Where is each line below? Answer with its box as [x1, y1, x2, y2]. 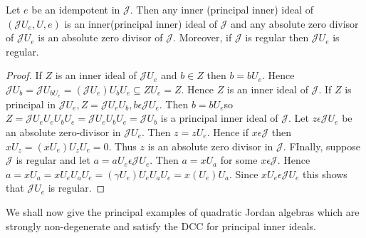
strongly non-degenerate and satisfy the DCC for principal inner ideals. [6, 218, 316, 233]
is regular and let [16, 152, 90, 167]
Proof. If [6, 68, 42, 83]
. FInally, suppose [283, 138, 360, 153]
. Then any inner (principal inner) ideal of [130, 2, 314, 16]
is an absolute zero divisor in [147, 138, 273, 153]
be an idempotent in [31, 2, 120, 16]
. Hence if [206, 125, 249, 140]
